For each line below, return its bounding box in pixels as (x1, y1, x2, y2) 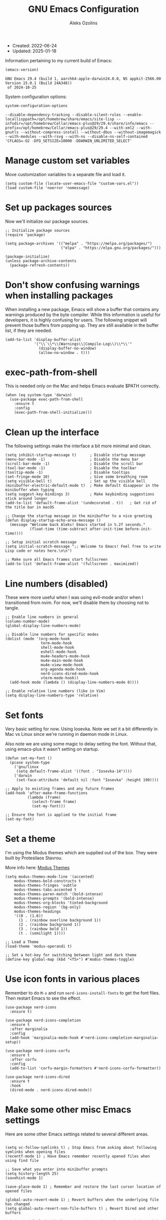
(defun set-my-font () (5, 756, 52, 761)
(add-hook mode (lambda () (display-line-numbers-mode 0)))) (9, 680, 139, 685)
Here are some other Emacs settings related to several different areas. (5, 1131, 149, 1137)
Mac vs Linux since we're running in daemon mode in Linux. (5, 731, 128, 737)
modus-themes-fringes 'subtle (14, 883, 77, 888)
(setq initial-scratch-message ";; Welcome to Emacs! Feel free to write (5, 544, 162, 549)
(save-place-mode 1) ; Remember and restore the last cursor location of (5, 1184, 162, 1190)
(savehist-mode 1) (5, 1176, 43, 1181)
